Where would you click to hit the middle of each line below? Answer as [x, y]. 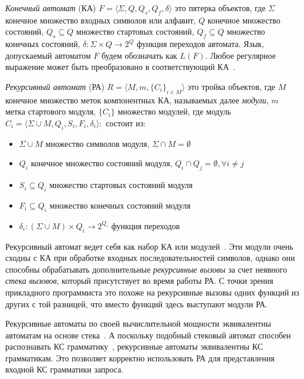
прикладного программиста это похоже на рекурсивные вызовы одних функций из [152, 292]
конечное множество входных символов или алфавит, [101, 20]
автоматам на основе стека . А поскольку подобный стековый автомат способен [148, 335]
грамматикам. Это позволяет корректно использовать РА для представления [140, 358]
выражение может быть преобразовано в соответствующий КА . [120, 67]
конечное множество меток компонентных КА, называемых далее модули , [137, 100]
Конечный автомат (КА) [51, 8]
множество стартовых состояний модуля [121, 185]
